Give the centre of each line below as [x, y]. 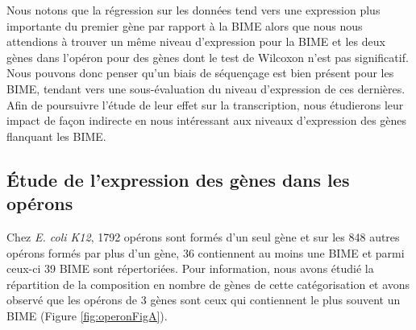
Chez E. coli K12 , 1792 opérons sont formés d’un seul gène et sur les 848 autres [203, 236]
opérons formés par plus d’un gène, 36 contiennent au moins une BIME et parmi [206, 252]
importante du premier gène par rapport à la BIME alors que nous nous [185, 25]
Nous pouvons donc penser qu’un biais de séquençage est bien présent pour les [200, 73]
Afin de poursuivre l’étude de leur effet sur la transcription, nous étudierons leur [205, 104]
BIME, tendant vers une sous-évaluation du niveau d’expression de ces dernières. [206, 88]
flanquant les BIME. [56, 136]
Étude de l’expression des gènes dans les [178, 179]
